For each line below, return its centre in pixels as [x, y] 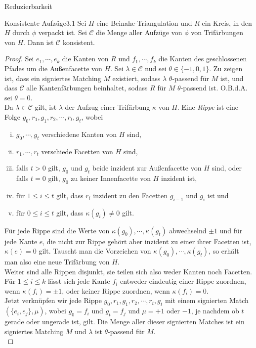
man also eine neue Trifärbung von [57, 262]
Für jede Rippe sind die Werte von [57, 230]
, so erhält [224, 251]
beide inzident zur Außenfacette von [147, 168]
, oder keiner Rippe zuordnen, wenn [116, 290]
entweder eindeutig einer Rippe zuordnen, [183, 281]
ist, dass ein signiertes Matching [53, 78]
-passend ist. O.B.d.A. [214, 88]
